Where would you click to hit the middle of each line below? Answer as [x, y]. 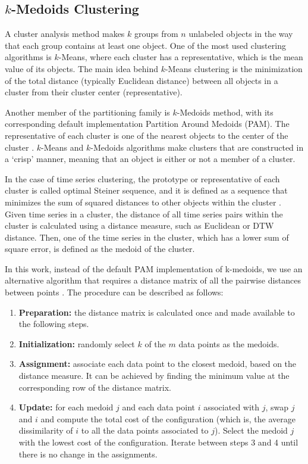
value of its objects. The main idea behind [81, 68]
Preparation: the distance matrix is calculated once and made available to [157, 312]
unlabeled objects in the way [241, 34]
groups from [156, 34]
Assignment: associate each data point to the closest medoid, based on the [158, 364]
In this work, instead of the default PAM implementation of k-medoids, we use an [154, 268]
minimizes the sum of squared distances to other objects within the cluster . [143, 202]
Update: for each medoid [66, 407]
